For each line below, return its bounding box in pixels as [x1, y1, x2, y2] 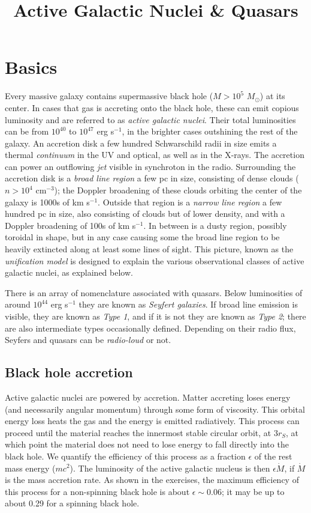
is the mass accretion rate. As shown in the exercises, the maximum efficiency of [5, 473, 299, 486]
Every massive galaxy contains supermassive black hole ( [5, 90, 213, 102]
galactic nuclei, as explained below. [5, 266, 133, 279]
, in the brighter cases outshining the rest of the [122, 125, 298, 138]
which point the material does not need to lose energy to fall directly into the [5, 438, 289, 451]
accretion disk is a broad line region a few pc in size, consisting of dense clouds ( [5, 172, 299, 184]
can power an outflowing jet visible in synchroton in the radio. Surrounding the [5, 160, 296, 172]
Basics [5, 55, 58, 79]
